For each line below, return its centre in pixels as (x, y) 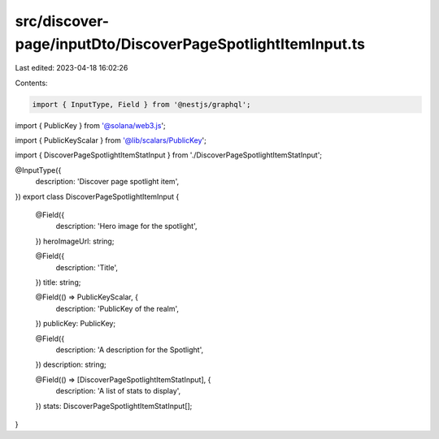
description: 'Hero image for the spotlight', (127, 226)
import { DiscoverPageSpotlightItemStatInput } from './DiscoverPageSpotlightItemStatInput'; (169, 155)
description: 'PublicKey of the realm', (117, 308)
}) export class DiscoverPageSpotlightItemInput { (97, 196)
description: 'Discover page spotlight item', (107, 182)
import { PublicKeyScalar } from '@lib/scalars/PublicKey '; (111, 140)
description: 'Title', (87, 267)
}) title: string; (58, 282)
